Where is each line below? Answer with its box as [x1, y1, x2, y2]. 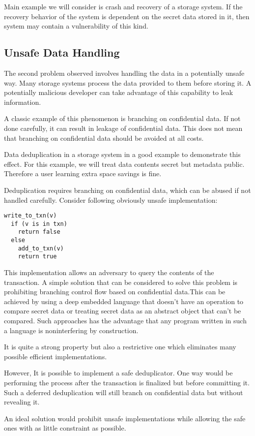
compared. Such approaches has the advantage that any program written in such [4, 315, 247, 326]
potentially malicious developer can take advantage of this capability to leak [4, 87, 233, 97]
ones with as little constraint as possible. [4, 423, 126, 433]
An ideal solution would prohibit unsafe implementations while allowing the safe [4, 413, 246, 423]
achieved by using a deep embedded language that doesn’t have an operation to [4, 296, 244, 306]
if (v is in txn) [11, 220, 67, 227]
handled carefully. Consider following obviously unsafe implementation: [4, 194, 218, 205]
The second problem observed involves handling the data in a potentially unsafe [4, 67, 245, 78]
